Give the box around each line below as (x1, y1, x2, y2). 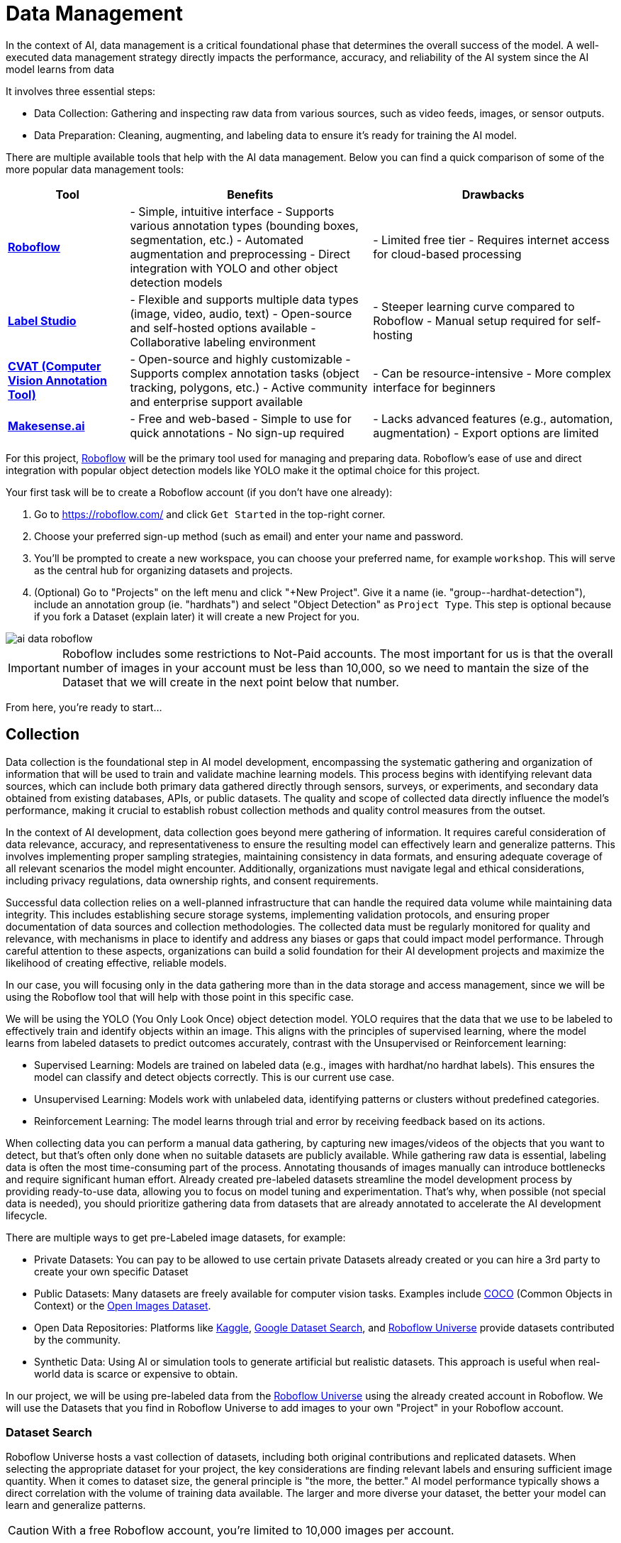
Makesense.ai (8, 418, 85, 433)
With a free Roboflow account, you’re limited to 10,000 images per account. (52, 1523, 454, 1538)
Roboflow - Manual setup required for (373, 313, 574, 328)
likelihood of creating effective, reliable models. (6, 956, 227, 969)
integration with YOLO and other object (130, 260, 338, 275)
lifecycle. (6, 1209, 47, 1221)
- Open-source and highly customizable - (130, 351, 351, 366)
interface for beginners (373, 380, 496, 395)
